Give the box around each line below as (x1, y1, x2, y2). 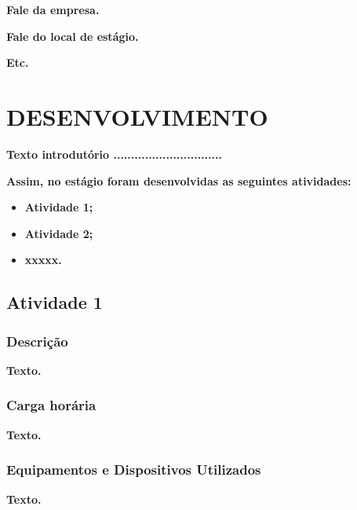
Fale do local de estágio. (6, 28, 139, 44)
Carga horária (6, 395, 97, 415)
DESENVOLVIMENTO (6, 100, 268, 132)
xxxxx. (24, 251, 62, 268)
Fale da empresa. (6, 2, 100, 17)
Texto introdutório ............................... (6, 145, 222, 162)
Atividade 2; (24, 225, 93, 241)
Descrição (6, 331, 68, 350)
